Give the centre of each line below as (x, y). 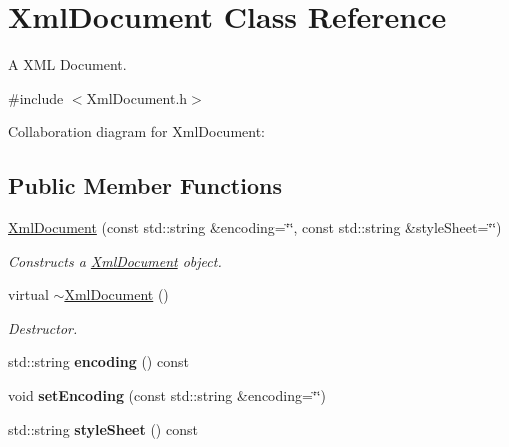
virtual (28, 294)
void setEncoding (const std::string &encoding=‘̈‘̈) (167, 395)
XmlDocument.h (137, 97)
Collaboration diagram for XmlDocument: (137, 131)
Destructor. (43, 327)
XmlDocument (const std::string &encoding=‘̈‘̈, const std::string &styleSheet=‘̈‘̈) (255, 227)
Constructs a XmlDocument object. (115, 260)
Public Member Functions (145, 185)
